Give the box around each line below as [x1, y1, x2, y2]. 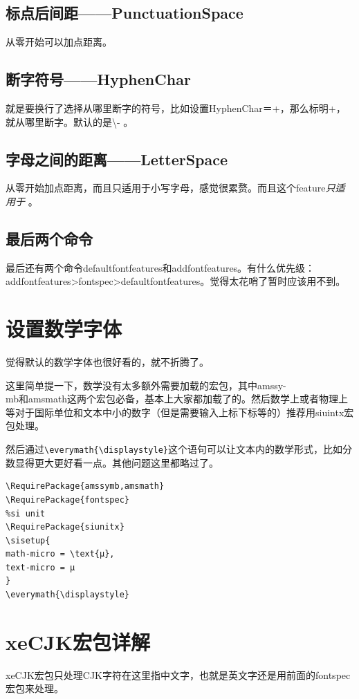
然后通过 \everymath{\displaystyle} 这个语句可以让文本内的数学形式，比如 [6, 442, 342, 456]
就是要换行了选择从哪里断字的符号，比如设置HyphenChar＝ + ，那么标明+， [6, 101, 346, 115]
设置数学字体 [6, 315, 122, 343]
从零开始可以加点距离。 [6, 35, 112, 49]
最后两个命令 [6, 227, 93, 249]
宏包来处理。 [6, 681, 64, 696]
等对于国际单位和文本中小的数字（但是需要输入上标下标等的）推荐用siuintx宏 [6, 404, 354, 419]
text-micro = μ [6, 562, 75, 572]
